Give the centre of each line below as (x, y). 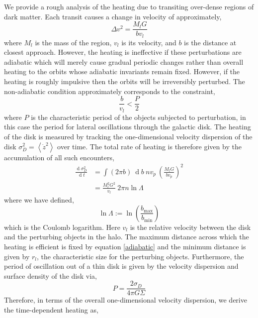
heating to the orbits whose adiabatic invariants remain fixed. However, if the (122, 71)
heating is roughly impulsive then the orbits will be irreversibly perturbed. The (125, 81)
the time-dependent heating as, (51, 310)
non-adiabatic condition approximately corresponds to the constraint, (110, 91)
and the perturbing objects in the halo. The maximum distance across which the (127, 237)
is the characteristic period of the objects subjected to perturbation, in (138, 117)
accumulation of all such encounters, (59, 157)
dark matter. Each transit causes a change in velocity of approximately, (113, 16)
